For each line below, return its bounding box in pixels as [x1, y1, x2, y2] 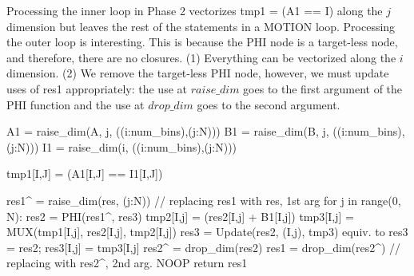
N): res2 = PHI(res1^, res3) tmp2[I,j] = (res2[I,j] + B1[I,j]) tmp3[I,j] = [6, 207, 354, 224]
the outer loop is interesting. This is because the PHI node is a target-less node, [6, 34, 398, 50]
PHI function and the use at [6, 96, 145, 112]
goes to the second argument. [197, 96, 340, 112]
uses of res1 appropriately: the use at [6, 80, 187, 97]
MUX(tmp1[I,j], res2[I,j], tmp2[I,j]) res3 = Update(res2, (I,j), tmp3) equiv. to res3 [6, 223, 408, 240]
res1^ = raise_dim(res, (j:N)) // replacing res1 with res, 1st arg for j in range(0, [6, 191, 401, 208]
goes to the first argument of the [243, 80, 403, 97]
